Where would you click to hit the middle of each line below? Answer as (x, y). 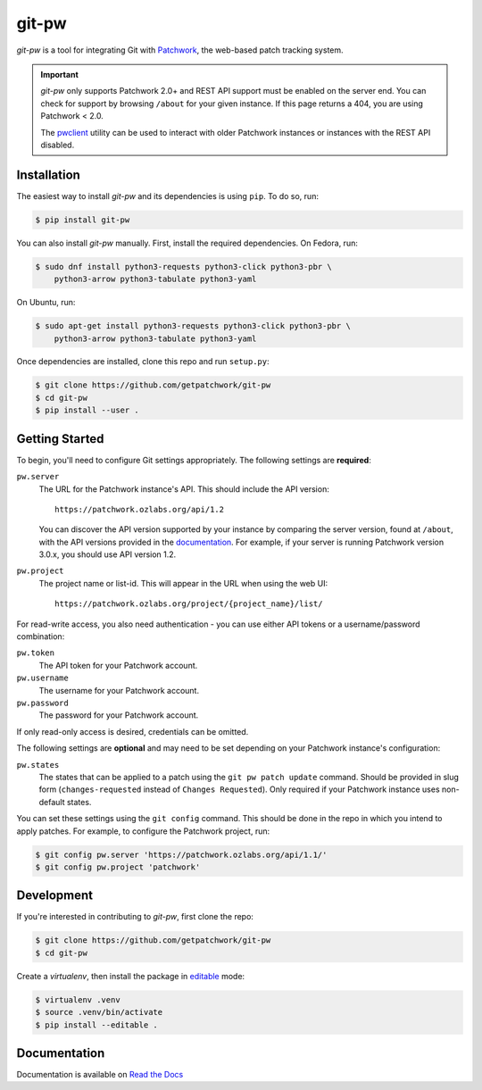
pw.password (42, 703)
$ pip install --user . (87, 410)
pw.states (38, 765)
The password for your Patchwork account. (119, 715)
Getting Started (60, 439)
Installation (48, 175)
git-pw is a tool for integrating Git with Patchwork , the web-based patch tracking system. (180, 50)
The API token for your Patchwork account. (118, 665)
